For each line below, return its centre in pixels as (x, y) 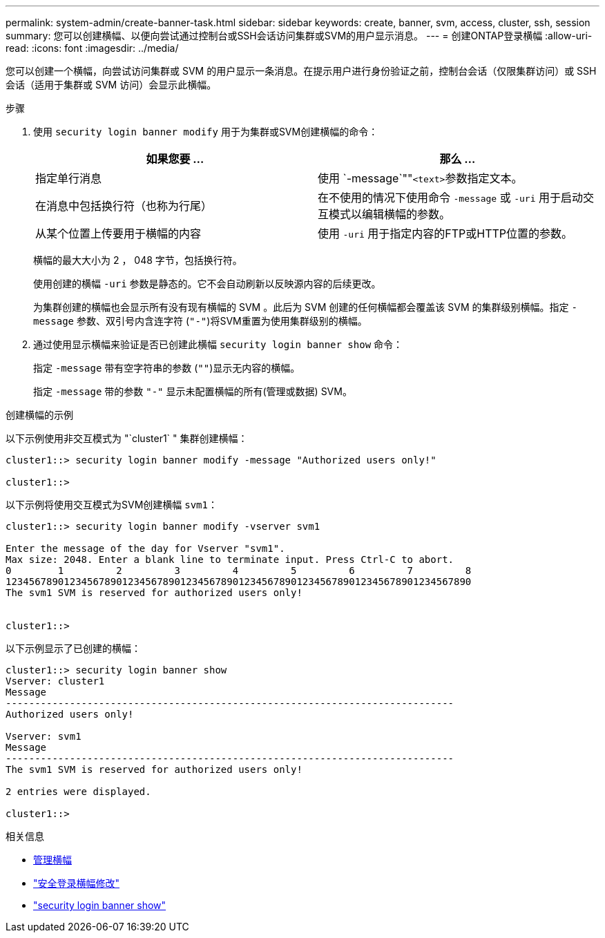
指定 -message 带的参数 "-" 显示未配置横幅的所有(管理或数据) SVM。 (193, 391)
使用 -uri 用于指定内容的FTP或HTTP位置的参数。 (445, 233)
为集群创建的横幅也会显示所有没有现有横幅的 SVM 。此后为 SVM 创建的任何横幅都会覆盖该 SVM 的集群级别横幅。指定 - (305, 307)
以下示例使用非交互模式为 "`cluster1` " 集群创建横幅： (127, 438)
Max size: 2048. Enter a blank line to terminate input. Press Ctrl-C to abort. (230, 559)
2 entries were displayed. (78, 792)
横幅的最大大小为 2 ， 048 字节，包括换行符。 (138, 260)
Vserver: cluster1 (55, 681)
